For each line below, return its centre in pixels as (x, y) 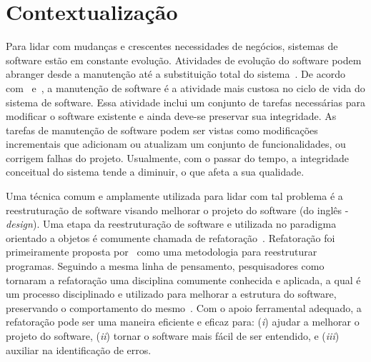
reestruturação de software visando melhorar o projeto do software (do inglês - (177, 210)
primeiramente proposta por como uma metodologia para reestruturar (162, 252)
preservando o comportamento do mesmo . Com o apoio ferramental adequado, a (184, 307)
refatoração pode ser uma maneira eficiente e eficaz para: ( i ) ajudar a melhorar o (183, 322)
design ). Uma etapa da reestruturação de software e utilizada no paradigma (171, 224)
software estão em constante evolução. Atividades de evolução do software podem (184, 60)
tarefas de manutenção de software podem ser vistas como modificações (162, 130)
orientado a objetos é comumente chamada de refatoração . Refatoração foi (170, 237)
